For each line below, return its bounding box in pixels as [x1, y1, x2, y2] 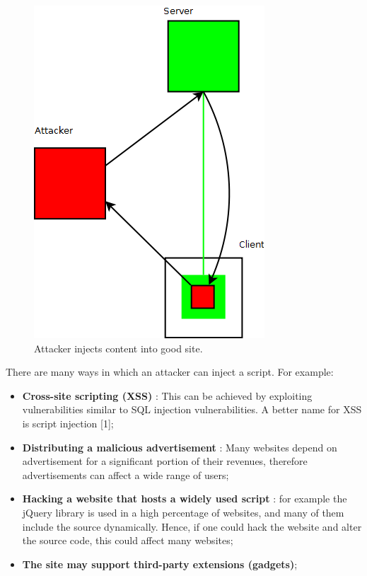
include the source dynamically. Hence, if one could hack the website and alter [22, 519, 362, 534]
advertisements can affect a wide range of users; [22, 467, 229, 482]
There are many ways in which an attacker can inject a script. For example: [6, 364, 334, 379]
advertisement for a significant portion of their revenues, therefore [22, 454, 308, 468]
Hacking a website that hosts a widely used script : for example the [22, 491, 347, 506]
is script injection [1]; [22, 415, 114, 430]
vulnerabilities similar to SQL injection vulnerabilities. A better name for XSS [22, 402, 362, 417]
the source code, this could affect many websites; [22, 533, 233, 548]
